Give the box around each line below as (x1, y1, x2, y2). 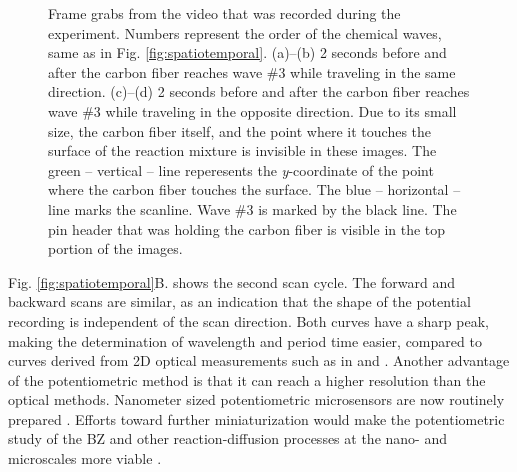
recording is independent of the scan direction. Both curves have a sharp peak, (8, 310, 489, 331)
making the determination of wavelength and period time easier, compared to (8, 330, 482, 351)
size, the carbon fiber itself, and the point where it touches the (48, 120, 432, 141)
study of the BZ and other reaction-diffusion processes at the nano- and (8, 428, 447, 449)
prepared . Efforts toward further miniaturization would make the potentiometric (8, 408, 505, 429)
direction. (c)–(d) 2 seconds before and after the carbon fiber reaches (48, 81, 470, 102)
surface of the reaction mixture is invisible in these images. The (48, 140, 437, 161)
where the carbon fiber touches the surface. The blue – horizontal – (48, 179, 461, 200)
